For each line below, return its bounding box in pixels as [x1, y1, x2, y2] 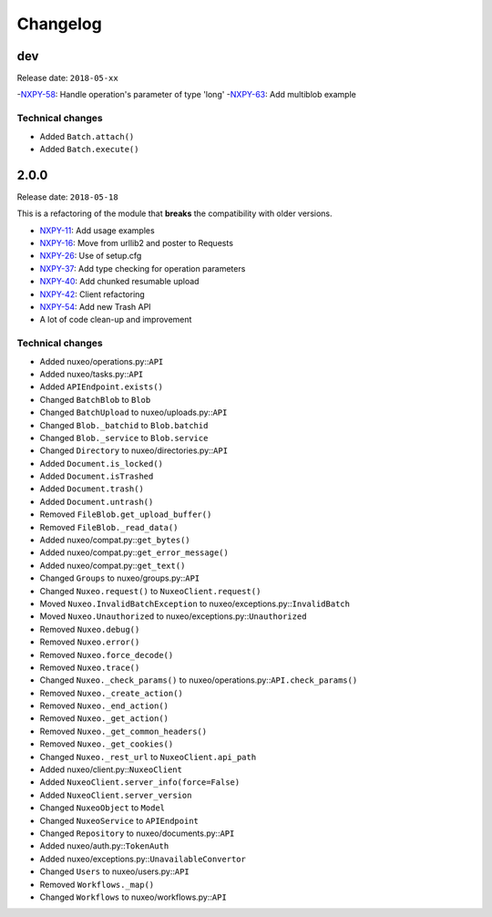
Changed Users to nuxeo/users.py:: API [39, 866, 190, 877]
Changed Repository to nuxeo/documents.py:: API [39, 828, 235, 839]
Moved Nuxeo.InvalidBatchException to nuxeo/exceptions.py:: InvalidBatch [39, 598, 351, 609]
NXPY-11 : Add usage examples [39, 224, 155, 236]
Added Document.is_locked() [39, 458, 164, 469]
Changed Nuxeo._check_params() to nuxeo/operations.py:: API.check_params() [39, 675, 358, 685]
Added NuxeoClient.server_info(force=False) [39, 777, 241, 788]
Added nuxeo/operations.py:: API [39, 355, 164, 366]
